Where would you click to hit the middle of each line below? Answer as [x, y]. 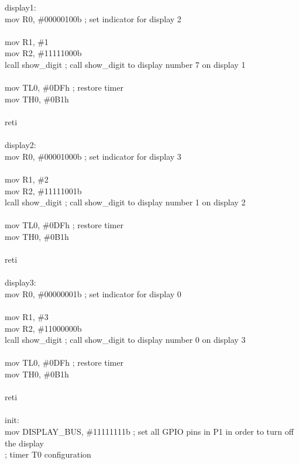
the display [24, 443]
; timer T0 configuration [48, 454]
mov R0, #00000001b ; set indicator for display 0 [93, 293]
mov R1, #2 [27, 179]
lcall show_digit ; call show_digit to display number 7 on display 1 [125, 64]
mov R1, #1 [27, 41]
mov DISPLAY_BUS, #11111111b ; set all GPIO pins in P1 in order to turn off [149, 431]
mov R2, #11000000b [43, 328]
